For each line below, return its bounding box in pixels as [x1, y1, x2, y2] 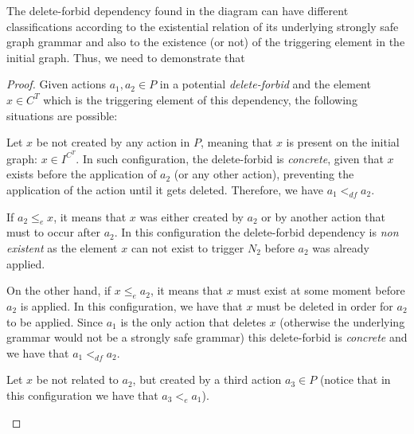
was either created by [139, 208, 244, 225]
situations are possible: [6, 107, 118, 123]
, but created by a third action [132, 371, 282, 388]
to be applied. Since [6, 313, 103, 330]
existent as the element [6, 239, 118, 256]
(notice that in [319, 371, 391, 388]
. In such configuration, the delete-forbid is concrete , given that [76, 150, 384, 166]
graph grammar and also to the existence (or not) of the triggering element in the [6, 33, 405, 50]
